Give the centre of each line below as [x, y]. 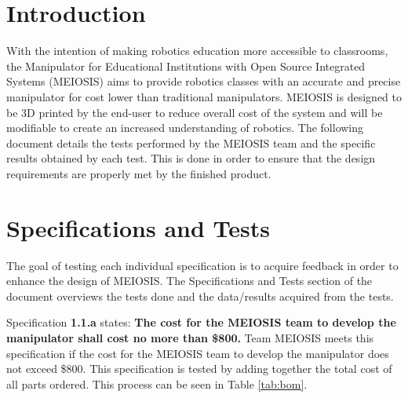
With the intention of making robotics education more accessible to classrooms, [197, 51]
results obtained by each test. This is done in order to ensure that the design [191, 158]
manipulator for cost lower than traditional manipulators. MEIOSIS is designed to [204, 96]
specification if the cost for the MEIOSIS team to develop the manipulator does [198, 353]
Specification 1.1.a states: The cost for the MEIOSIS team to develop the [201, 322]
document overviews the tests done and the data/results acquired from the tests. [200, 296]
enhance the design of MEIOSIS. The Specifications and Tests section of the [189, 281]
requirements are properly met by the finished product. [139, 173]
